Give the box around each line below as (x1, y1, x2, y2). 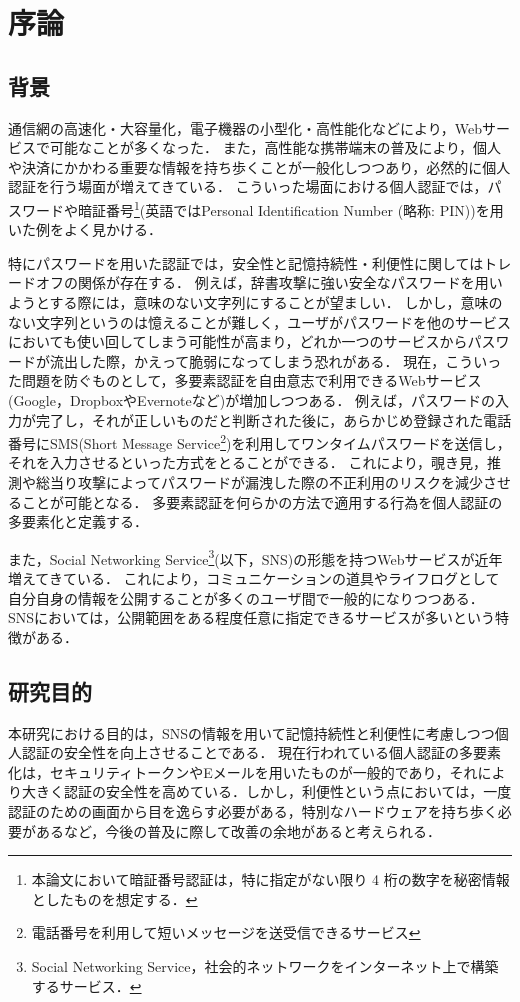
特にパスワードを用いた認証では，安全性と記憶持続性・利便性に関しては (8, 252, 484, 273)
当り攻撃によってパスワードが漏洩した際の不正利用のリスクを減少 (49, 471, 483, 492)
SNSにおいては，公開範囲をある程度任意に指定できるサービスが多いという (8, 607, 496, 628)
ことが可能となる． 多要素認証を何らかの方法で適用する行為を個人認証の (21, 491, 503, 512)
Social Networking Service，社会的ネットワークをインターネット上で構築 (31, 955, 499, 976)
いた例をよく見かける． (8, 219, 162, 240)
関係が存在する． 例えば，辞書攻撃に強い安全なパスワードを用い (77, 272, 503, 293)
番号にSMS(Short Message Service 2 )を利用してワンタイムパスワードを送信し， (8, 430, 511, 453)
